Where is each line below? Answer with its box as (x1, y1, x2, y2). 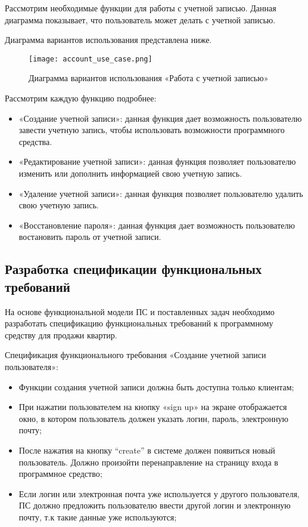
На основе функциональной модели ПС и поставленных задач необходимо (5, 305, 275, 318)
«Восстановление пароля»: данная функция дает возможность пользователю (18, 218, 295, 231)
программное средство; (18, 467, 102, 480)
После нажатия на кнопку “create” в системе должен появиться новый (18, 443, 275, 456)
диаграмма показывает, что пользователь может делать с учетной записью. (5, 13, 276, 26)
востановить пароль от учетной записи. (18, 230, 161, 243)
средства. (18, 135, 52, 147)
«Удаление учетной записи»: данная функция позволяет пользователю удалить (18, 187, 303, 199)
